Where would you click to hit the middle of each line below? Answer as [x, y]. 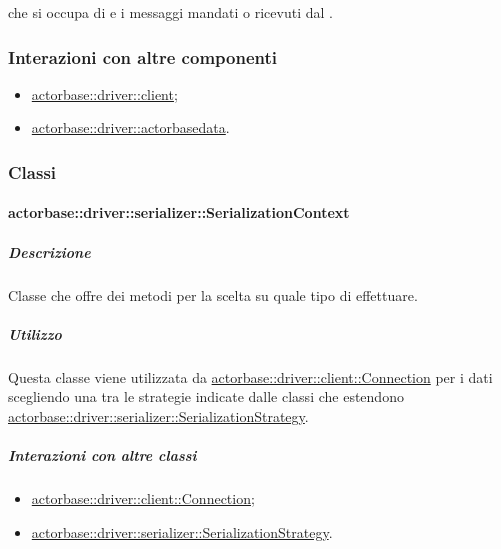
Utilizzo [35, 333]
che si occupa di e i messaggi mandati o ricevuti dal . [170, 12]
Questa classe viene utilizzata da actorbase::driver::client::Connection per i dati [250, 376]
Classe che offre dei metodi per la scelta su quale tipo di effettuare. [213, 294]
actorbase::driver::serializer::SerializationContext [179, 212]
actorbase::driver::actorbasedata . [130, 127]
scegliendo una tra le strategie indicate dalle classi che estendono [206, 396]
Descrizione [49, 251]
